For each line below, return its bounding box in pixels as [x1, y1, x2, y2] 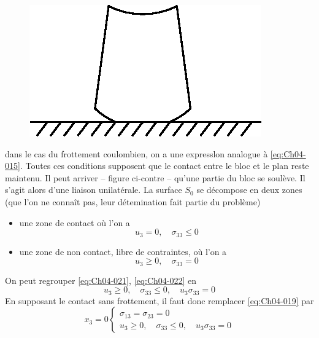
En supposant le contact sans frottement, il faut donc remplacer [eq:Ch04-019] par [5, 294, 314, 307]
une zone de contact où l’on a [19, 216, 130, 229]
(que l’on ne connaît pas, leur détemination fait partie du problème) [5, 195, 261, 208]
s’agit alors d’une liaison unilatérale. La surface [5, 183, 182, 196]
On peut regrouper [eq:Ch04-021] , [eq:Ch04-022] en [5, 273, 197, 286]
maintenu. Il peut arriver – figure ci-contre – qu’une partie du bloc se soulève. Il [5, 171, 306, 184]
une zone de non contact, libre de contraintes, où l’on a [19, 245, 227, 257]
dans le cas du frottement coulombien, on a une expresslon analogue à [5, 147, 268, 160]
